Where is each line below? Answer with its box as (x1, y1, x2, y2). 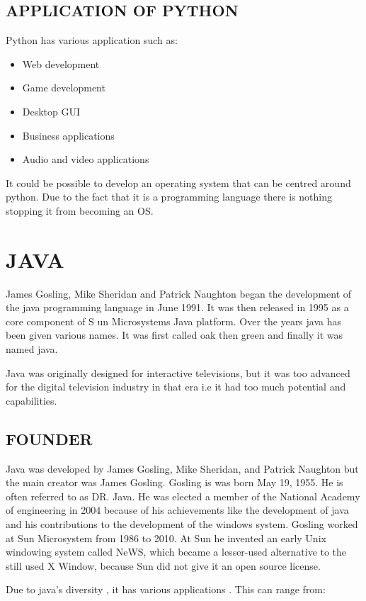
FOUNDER (6, 427, 93, 449)
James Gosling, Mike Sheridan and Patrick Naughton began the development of (6, 286, 352, 300)
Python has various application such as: (6, 33, 178, 47)
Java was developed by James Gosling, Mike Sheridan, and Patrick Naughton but (6, 461, 359, 476)
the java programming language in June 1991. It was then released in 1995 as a (6, 300, 349, 315)
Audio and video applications (22, 152, 149, 167)
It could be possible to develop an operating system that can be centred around (6, 175, 351, 190)
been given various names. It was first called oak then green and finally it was (6, 327, 343, 342)
